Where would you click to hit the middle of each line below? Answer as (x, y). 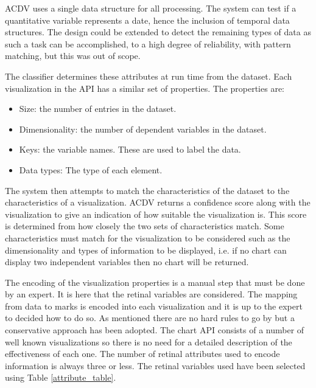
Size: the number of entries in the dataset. (98, 109)
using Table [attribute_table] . (61, 377)
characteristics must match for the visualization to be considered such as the (148, 237)
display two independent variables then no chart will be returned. (127, 262)
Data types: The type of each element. (91, 169)
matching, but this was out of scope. (73, 56)
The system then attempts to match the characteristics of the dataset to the (147, 190)
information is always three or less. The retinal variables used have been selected (155, 365)
